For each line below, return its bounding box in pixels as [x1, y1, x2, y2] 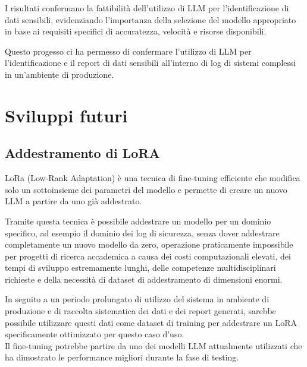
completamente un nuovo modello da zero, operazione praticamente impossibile [5, 238, 293, 251]
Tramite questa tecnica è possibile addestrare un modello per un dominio [5, 214, 271, 227]
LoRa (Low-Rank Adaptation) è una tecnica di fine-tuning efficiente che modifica [5, 172, 300, 184]
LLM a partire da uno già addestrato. [5, 195, 142, 207]
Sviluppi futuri [5, 103, 128, 127]
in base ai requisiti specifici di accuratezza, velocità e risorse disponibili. [5, 25, 267, 37]
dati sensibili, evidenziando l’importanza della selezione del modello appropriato [5, 13, 296, 26]
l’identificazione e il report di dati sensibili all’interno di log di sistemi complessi [5, 56, 296, 69]
